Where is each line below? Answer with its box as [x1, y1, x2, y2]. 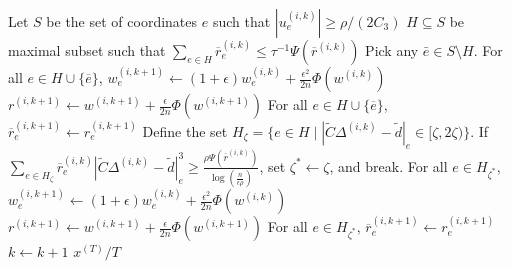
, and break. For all [329, 155, 448, 176]
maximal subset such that [8, 40, 166, 60]
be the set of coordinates [46, 11, 198, 31]
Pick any [365, 40, 419, 60]
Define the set [142, 120, 228, 141]
